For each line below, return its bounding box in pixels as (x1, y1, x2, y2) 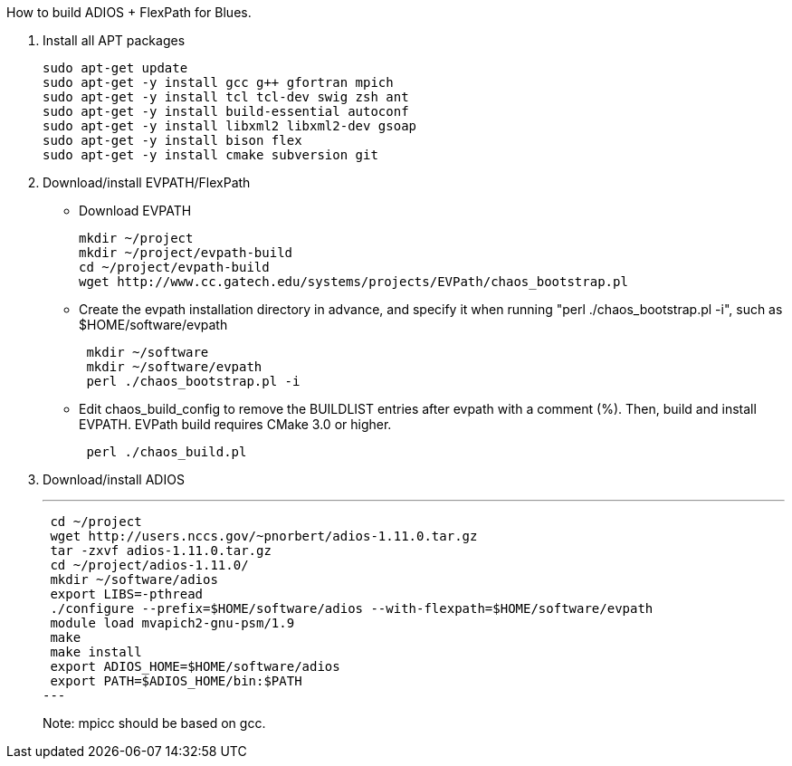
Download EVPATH (79, 203, 192, 218)
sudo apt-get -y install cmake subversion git (43, 148, 378, 162)
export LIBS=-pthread (50, 587, 204, 601)
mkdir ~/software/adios (50, 572, 218, 587)
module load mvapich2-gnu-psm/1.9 (50, 616, 295, 630)
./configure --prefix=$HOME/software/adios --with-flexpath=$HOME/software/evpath (50, 601, 654, 616)
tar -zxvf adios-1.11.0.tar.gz (50, 543, 272, 558)
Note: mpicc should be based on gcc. (43, 715, 266, 731)
